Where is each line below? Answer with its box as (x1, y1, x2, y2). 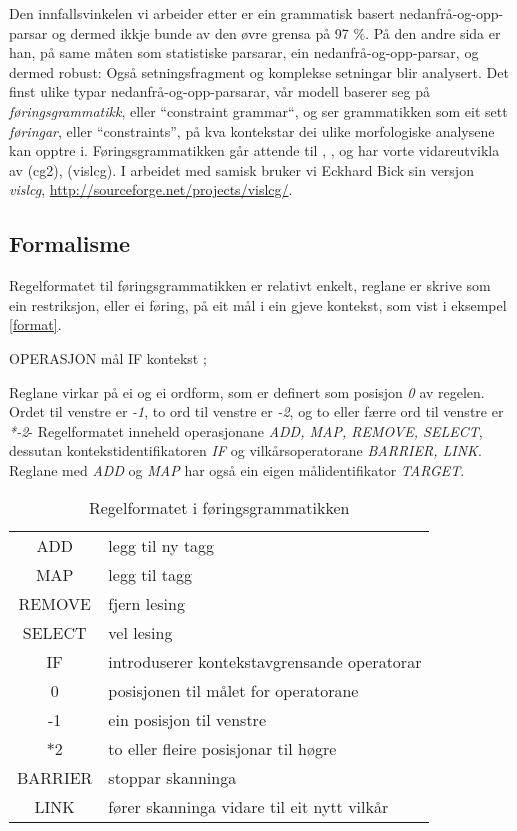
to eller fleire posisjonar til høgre (108, 737, 337, 761)
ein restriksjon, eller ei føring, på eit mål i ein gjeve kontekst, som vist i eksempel (9, 294, 507, 315)
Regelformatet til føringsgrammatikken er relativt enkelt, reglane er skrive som (9, 275, 491, 296)
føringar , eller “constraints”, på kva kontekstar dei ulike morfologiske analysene (9, 120, 495, 141)
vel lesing (108, 621, 173, 645)
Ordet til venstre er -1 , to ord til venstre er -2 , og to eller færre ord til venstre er (9, 401, 504, 422)
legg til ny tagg (108, 534, 215, 558)
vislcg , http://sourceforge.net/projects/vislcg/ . (9, 179, 293, 200)
